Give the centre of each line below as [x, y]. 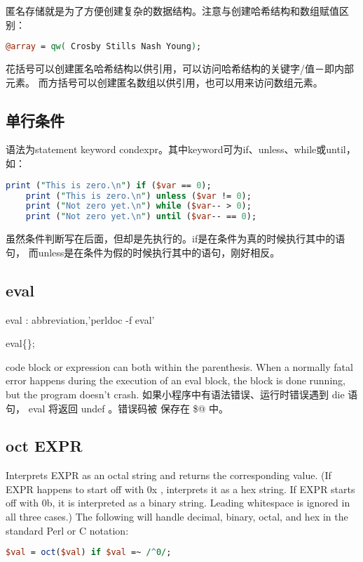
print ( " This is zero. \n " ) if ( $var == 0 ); [109, 185]
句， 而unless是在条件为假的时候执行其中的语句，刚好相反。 [143, 252]
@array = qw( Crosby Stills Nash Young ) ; [104, 47]
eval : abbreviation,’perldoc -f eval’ [80, 319]
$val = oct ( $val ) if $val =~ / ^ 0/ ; [89, 553]
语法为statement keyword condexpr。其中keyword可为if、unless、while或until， [181, 149]
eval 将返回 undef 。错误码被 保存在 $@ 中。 [129, 408]
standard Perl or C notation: [67, 530]
